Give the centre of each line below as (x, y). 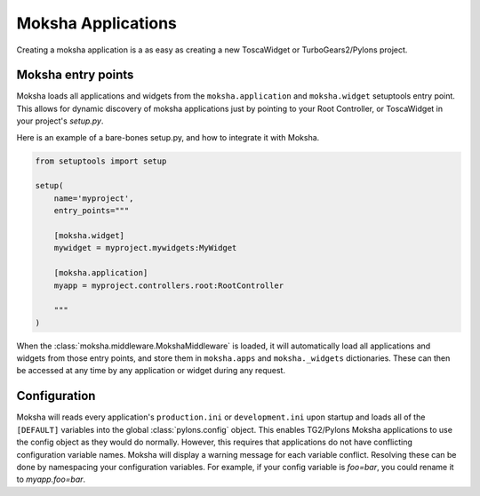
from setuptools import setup (101, 161)
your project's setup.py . (60, 121)
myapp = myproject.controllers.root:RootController (169, 285)
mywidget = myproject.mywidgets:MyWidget (145, 248)
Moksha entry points (75, 75)
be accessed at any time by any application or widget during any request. (151, 371)
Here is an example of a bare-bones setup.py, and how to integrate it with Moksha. (168, 137)
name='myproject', (94, 198)
